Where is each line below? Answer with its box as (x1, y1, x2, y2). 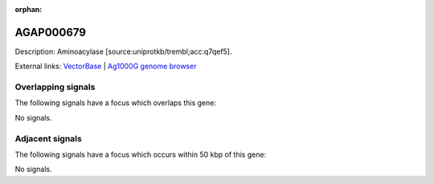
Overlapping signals (14, 81, 96, 92)
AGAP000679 (14, 25, 86, 39)
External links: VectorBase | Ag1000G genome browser (14, 61, 197, 72)
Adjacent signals (14, 133, 82, 144)
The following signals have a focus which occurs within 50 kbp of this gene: (14, 149, 267, 159)
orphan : (14, 5, 43, 14)
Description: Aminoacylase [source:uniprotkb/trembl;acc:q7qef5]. (14, 47, 232, 56)
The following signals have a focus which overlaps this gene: (14, 98, 217, 108)
